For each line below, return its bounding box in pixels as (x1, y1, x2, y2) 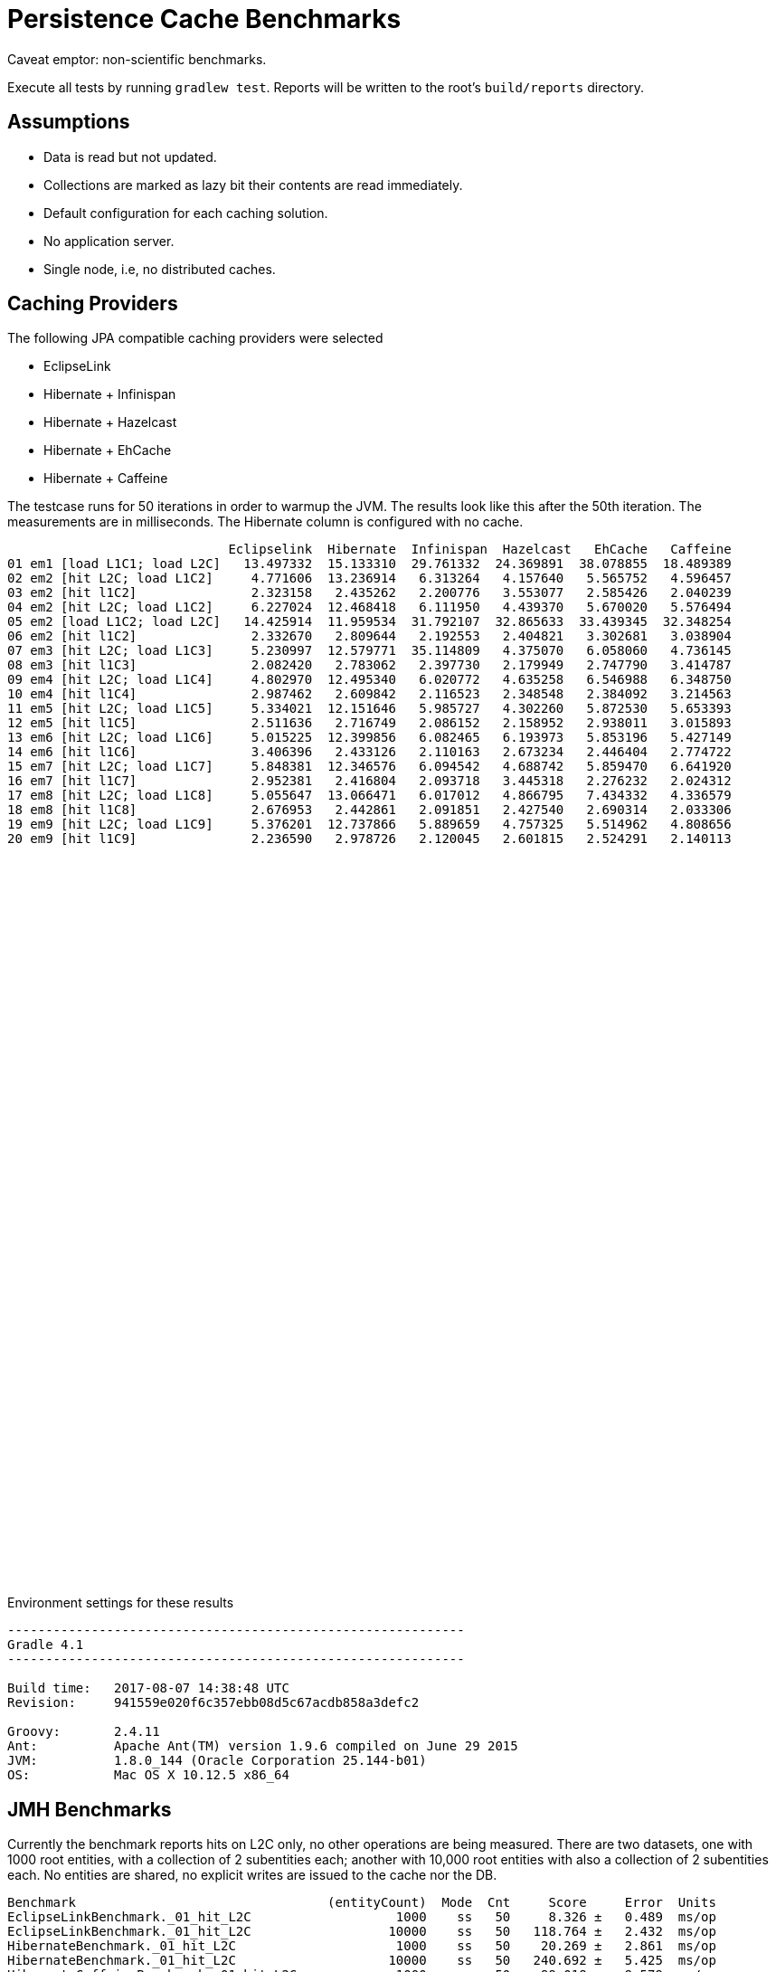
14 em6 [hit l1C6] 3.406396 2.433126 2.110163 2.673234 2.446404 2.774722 (7, 744, 732, 760)
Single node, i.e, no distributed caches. (43, 261, 276, 277)
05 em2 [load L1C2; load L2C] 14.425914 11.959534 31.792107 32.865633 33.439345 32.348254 (7, 614, 732, 630)
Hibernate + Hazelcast (43, 414, 177, 431)
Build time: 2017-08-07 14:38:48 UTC (7, 1681, 289, 1696)
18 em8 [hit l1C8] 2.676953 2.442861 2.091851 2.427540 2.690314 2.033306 (7, 802, 732, 818)
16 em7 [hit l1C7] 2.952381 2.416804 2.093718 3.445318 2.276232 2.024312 (7, 773, 732, 789)
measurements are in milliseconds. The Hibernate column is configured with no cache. (7, 514, 524, 530)
